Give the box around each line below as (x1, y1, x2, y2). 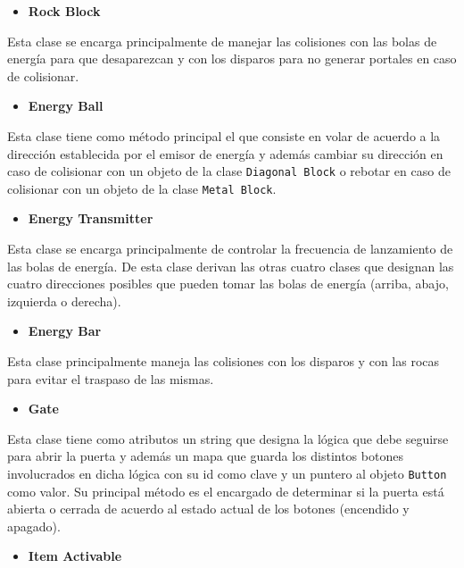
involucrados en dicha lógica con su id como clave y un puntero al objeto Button (7, 464, 447, 482)
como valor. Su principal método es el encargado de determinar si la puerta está (7, 481, 444, 500)
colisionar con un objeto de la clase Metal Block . (7, 179, 277, 197)
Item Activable (28, 547, 122, 565)
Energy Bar (28, 322, 102, 340)
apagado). (7, 516, 61, 535)
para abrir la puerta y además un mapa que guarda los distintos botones (7, 447, 403, 465)
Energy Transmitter (28, 209, 153, 228)
